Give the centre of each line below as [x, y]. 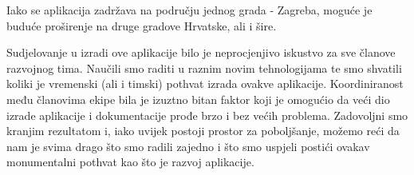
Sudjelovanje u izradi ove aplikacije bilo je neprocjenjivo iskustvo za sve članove [201, 52]
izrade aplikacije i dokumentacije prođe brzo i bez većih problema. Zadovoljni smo [207, 115]
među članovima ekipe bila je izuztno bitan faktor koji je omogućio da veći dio [198, 99]
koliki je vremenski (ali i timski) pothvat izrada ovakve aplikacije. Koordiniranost [205, 84]
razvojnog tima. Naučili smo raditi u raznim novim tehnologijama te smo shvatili [204, 68]
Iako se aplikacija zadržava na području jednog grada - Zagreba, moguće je [189, 10]
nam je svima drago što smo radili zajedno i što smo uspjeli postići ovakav [188, 146]
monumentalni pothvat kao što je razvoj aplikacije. [130, 162]
